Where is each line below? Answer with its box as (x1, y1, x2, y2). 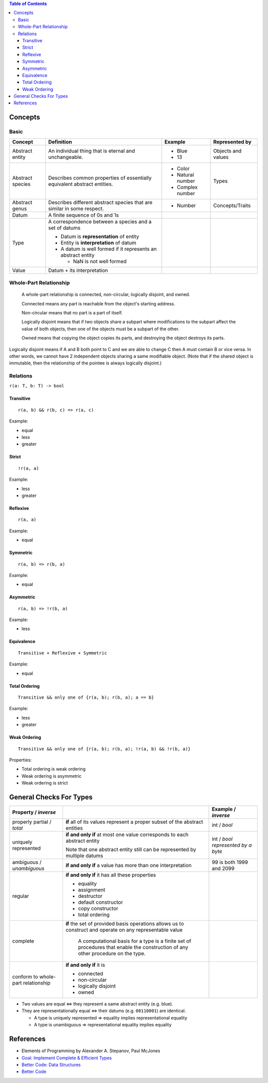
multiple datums (65, 852, 104, 859)
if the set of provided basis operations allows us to (65, 920, 184, 927)
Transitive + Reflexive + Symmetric (18, 650, 107, 655)
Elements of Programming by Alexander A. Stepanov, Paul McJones (21, 1048, 161, 1054)
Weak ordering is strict (21, 780, 68, 786)
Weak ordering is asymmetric (21, 773, 82, 779)
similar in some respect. (48, 205, 104, 212)
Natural (177, 171, 195, 178)
